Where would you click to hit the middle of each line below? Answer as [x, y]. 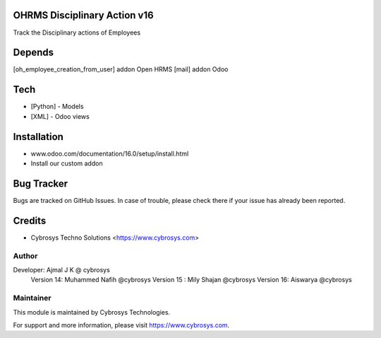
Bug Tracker [41, 183]
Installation [38, 137]
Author [25, 256]
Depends [34, 53]
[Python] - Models [57, 107]
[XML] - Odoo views [60, 116]
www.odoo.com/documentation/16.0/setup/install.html [110, 153]
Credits [30, 220]
